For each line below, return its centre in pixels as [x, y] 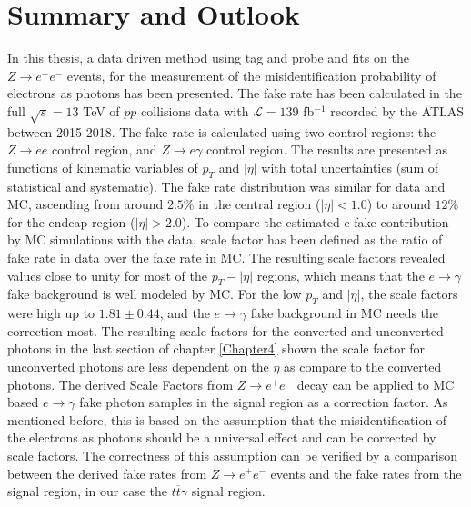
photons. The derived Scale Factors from [120, 384]
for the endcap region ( [71, 221]
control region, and [105, 149]
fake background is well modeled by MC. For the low [155, 294]
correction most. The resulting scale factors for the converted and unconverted [225, 330]
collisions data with [195, 110]
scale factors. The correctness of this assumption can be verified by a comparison [233, 455]
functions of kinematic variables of [103, 167]
